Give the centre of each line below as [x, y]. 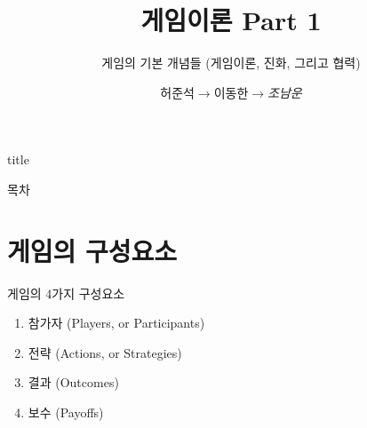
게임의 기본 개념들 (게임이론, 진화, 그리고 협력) [231, 63]
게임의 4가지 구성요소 [66, 293]
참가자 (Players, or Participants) [116, 323]
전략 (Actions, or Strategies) [105, 352]
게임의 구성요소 [92, 250]
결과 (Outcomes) [73, 382]
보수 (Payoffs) [66, 412]
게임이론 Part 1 [231, 20]
